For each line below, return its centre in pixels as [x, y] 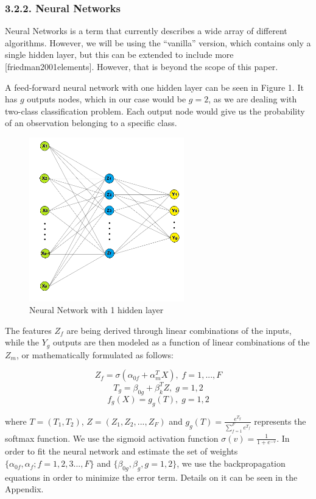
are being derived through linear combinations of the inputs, [179, 330]
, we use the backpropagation [231, 463]
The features [28, 330]
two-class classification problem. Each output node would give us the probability [155, 111]
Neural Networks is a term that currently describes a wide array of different [146, 31]
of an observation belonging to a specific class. [91, 123]
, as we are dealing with [253, 99]
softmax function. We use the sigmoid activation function [112, 438]
